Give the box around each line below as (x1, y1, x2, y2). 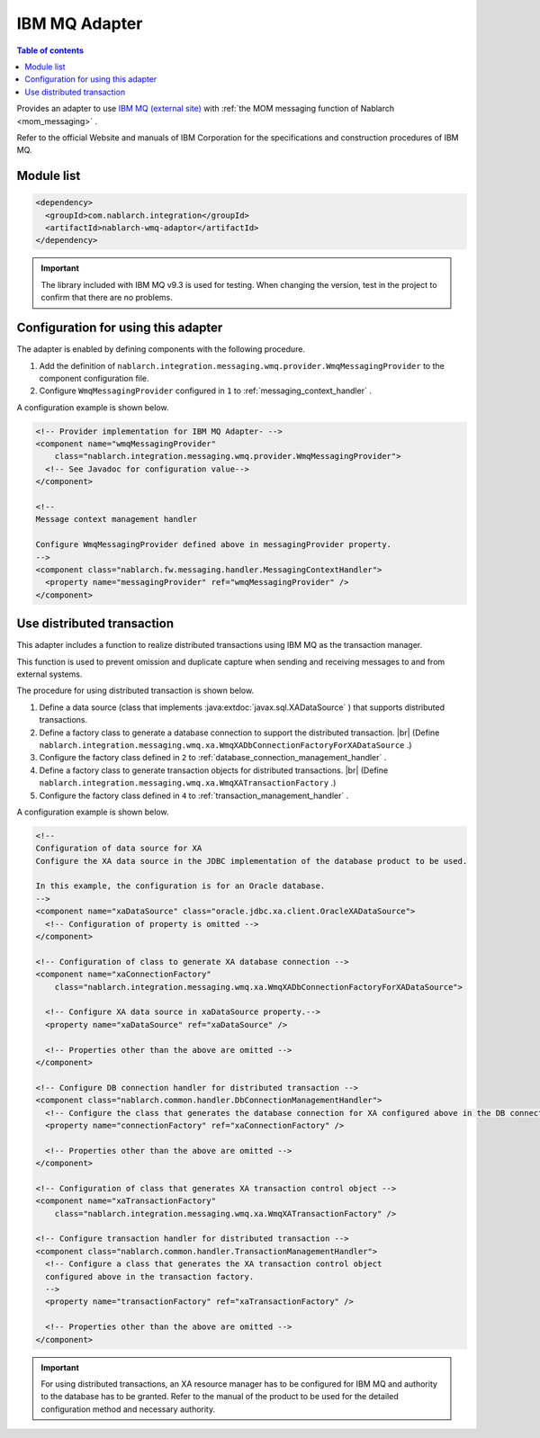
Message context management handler (35, 514, 198, 525)
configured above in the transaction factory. (45, 1272, 255, 1281)
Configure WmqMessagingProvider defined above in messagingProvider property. (35, 540, 391, 550)
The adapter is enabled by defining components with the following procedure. (16, 344, 306, 355)
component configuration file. (39, 373, 149, 383)
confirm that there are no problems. (40, 292, 173, 303)
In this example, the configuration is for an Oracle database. (35, 881, 326, 891)
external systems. (16, 669, 83, 679)
